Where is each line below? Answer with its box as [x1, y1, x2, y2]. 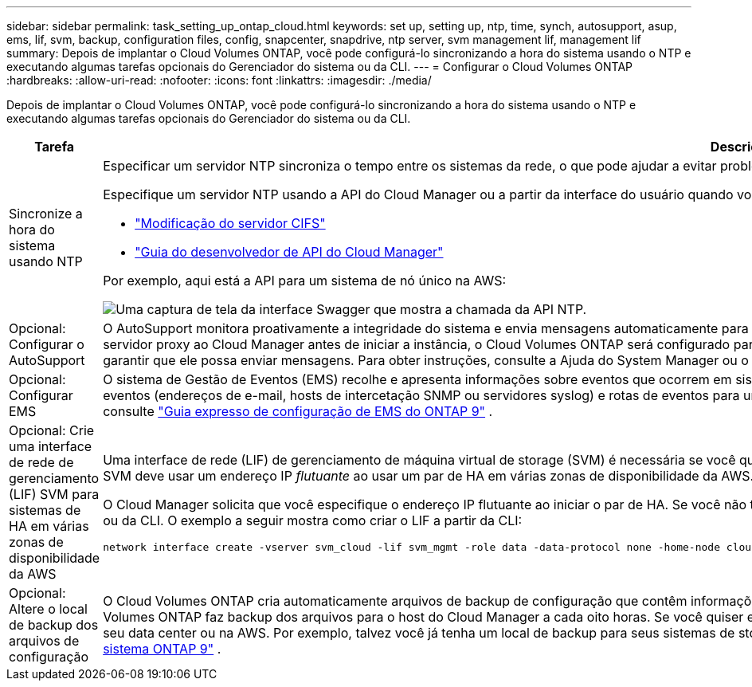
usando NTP [9, 253, 83, 269]
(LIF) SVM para [9, 486, 100, 502]
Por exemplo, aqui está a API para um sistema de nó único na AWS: [103, 273, 507, 289]
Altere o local [9, 601, 88, 617]
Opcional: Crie [9, 422, 95, 438]
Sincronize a [9, 206, 83, 222]
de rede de [9, 454, 74, 470]
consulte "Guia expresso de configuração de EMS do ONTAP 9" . [103, 403, 493, 419]
